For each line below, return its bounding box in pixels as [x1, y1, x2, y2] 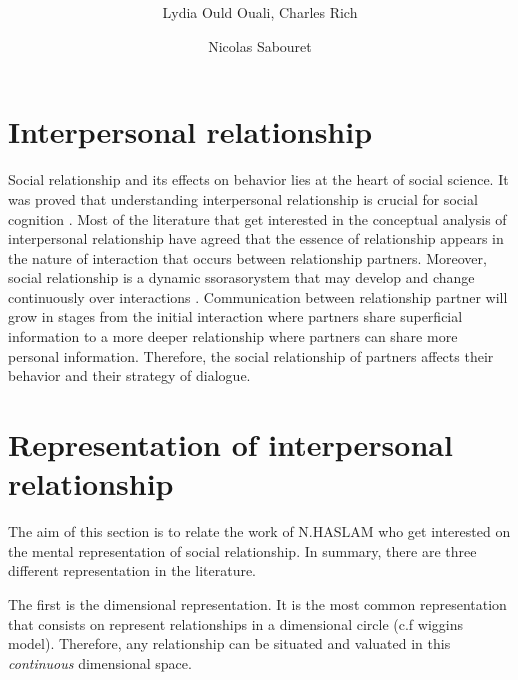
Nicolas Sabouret [208, 35, 312, 56]
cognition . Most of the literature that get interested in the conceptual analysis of [8, 208, 507, 229]
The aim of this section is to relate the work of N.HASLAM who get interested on [8, 521, 511, 542]
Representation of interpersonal [8, 424, 453, 465]
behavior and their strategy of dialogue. [8, 365, 251, 386]
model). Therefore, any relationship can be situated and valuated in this [8, 633, 451, 654]
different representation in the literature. [8, 560, 257, 581]
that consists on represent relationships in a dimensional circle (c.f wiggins [8, 613, 463, 634]
